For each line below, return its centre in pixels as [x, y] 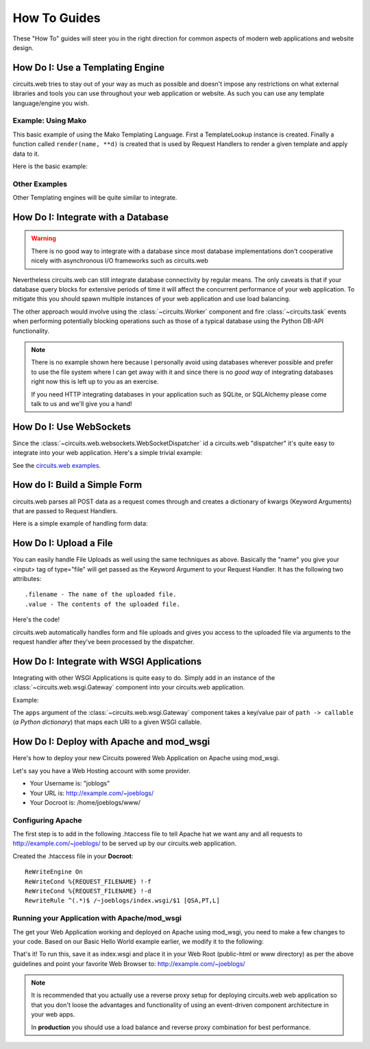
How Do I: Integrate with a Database [91, 217]
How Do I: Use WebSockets [72, 426]
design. [23, 47]
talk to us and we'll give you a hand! [82, 403]
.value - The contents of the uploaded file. [103, 604]
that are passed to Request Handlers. [65, 510]
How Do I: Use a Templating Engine [89, 68]
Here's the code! [36, 620]
